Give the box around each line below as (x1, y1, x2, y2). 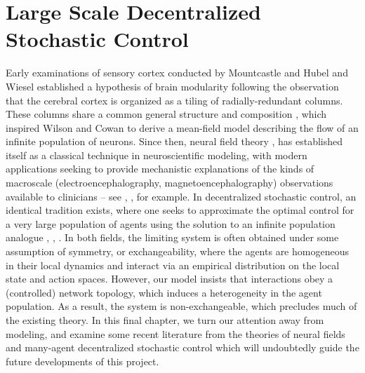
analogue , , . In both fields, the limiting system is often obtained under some (6, 230, 339, 245)
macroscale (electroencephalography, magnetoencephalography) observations (6, 175, 333, 190)
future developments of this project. (6, 353, 159, 368)
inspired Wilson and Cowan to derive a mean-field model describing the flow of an (6, 120, 359, 135)
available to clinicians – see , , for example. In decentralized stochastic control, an (6, 189, 357, 203)
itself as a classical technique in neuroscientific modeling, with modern (6, 147, 307, 162)
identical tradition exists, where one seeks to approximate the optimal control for (6, 203, 354, 217)
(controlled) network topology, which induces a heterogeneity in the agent (6, 285, 322, 299)
